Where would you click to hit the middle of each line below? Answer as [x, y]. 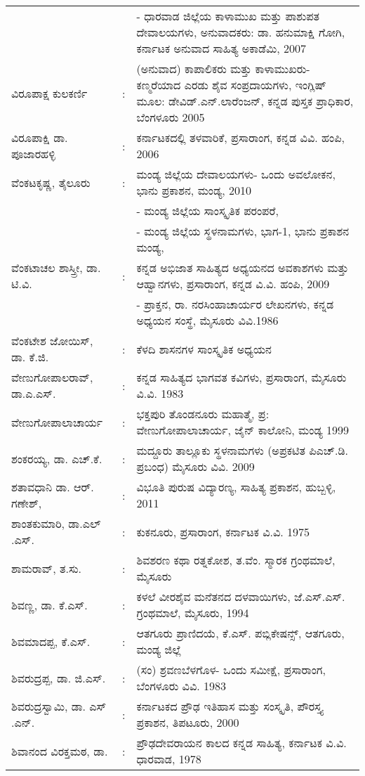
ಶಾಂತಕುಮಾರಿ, [38, 523]
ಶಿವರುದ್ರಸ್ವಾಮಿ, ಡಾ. [49, 706]
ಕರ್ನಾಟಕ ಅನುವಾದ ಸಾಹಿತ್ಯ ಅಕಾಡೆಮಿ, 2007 [221, 48]
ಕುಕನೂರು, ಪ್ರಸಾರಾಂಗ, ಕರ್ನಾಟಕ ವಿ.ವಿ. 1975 [223, 531]
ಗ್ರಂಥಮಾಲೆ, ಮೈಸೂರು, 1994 [193, 613]
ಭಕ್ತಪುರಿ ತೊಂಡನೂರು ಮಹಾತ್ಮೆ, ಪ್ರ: [203, 414]
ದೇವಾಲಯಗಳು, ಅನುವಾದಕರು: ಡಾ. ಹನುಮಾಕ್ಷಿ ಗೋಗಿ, [241, 32]
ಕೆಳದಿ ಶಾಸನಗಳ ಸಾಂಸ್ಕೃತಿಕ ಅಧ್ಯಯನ [204, 349]
